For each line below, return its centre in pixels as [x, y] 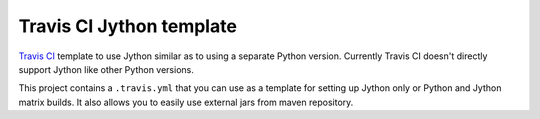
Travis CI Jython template [127, 26]
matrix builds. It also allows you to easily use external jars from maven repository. [186, 102]
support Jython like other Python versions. [106, 69]
